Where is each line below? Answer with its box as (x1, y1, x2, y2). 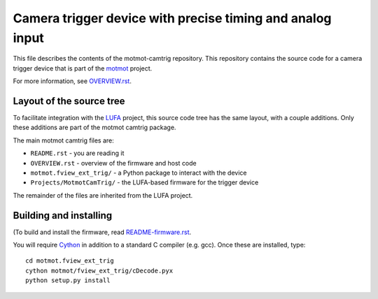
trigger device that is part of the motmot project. (13, 64, 153, 73)
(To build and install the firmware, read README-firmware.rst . (13, 228, 192, 236)
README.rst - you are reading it (30, 149, 125, 157)
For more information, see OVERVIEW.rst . (13, 77, 132, 85)
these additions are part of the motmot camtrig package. (13, 123, 176, 132)
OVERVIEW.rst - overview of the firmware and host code (30, 159, 197, 167)
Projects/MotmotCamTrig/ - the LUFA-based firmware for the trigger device (30, 178, 259, 187)
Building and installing (13, 210, 112, 221)
